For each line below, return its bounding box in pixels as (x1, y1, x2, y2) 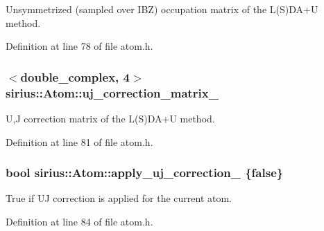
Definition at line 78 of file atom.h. (6, 39, 153, 53)
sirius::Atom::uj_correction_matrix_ (6, 84, 219, 101)
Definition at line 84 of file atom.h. (6, 214, 153, 228)
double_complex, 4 (20, 68, 130, 85)
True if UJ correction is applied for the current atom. (6, 191, 232, 205)
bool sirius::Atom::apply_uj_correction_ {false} (6, 164, 284, 181)
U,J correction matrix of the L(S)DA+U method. (6, 111, 215, 125)
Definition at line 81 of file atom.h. (6, 134, 153, 149)
